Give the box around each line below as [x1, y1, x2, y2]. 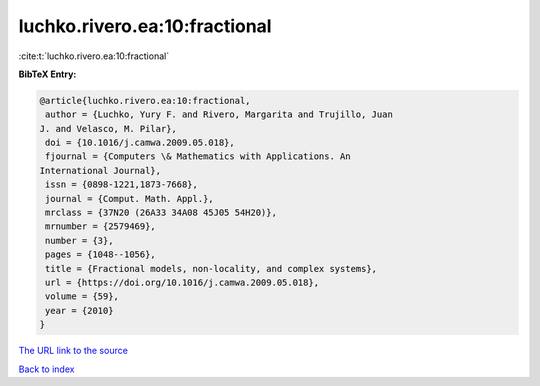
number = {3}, [45, 235, 114, 246]
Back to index [18, 363, 75, 375]
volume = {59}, [45, 291, 120, 302]
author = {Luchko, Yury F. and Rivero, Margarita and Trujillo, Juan [45, 109, 394, 120]
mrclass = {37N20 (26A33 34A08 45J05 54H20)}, [45, 207, 277, 219]
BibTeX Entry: [18, 68, 77, 80]
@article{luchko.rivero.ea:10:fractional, [39, 95, 251, 106]
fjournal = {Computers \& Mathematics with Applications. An [45, 151, 351, 162]
